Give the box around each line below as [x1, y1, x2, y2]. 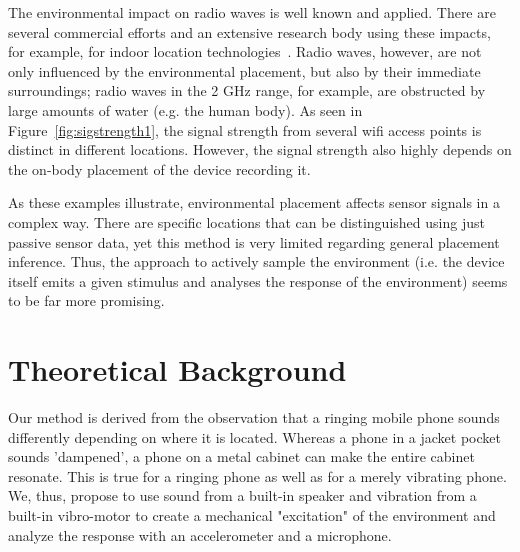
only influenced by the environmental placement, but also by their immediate [8, 60, 481, 81]
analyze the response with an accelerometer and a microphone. [8, 524, 392, 545]
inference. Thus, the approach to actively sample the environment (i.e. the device [8, 251, 505, 272]
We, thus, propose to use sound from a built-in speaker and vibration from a [8, 485, 477, 506]
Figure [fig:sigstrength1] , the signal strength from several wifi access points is [8, 119, 482, 140]
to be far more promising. [8, 290, 165, 311]
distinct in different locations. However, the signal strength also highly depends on [8, 139, 512, 160]
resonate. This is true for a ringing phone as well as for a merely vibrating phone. [8, 465, 507, 486]
